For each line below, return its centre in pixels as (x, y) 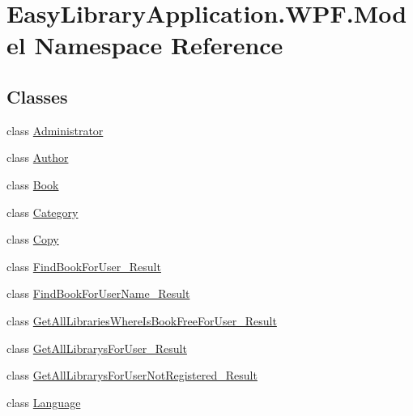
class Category (43, 212)
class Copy (33, 239)
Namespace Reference (159, 45)
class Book (33, 184)
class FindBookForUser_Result (84, 266)
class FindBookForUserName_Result (98, 293)
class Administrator (55, 130)
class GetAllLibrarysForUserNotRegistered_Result (132, 375)
